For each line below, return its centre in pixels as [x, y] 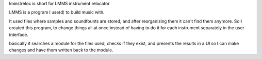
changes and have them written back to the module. [61, 50]
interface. [19, 35]
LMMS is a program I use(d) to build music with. [57, 12]
